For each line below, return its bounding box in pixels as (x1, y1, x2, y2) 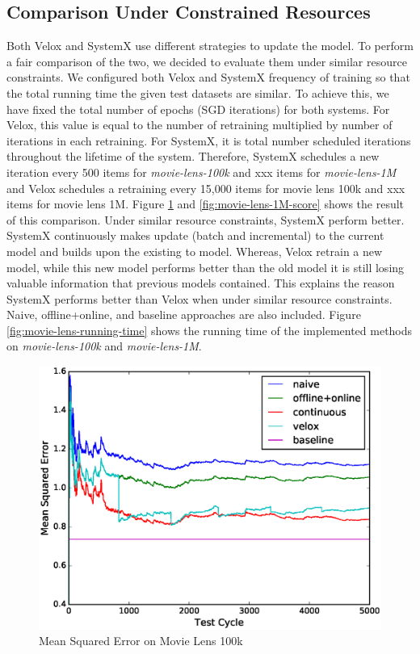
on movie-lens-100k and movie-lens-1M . (6, 337, 202, 354)
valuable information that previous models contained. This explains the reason (6, 275, 395, 291)
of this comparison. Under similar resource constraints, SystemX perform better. (6, 211, 405, 228)
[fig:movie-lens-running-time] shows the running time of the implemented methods (6, 321, 413, 338)
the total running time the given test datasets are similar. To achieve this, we (6, 84, 389, 101)
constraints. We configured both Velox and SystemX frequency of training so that (6, 69, 410, 86)
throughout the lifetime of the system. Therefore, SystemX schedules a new (6, 148, 380, 165)
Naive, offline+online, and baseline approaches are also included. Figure (6, 306, 361, 323)
